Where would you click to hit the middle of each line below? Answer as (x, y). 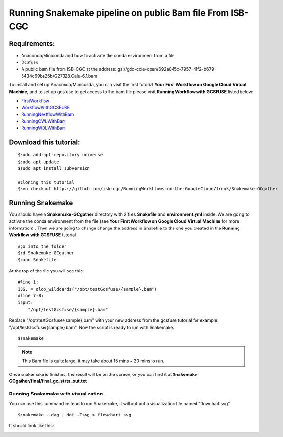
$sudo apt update (38, 162)
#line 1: (28, 282)
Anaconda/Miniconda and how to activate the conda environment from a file (98, 55)
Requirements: (32, 44)
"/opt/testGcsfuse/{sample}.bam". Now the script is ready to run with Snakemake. (92, 327)
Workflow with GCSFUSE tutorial (43, 235)
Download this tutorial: (44, 142)
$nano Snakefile (37, 260)
